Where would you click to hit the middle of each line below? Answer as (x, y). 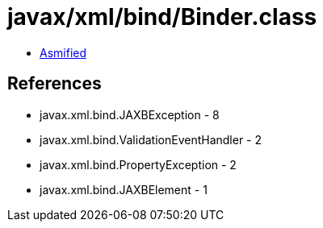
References (55, 84)
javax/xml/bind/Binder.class (162, 17)
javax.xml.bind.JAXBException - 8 (130, 114)
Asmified (63, 52)
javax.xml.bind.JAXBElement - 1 (124, 189)
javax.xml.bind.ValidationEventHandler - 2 (151, 139)
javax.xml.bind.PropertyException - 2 (138, 164)
